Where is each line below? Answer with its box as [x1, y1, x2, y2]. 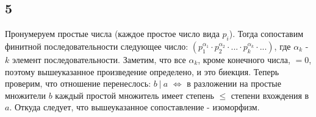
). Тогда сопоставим [229, 27, 304, 40]
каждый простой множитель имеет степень [55, 89, 214, 101]
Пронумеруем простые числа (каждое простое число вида [5, 27, 220, 40]
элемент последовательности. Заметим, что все [12, 53, 186, 65]
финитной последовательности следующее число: [5, 40, 189, 52]
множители [5, 89, 46, 101]
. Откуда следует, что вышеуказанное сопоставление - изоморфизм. [9, 101, 260, 113]
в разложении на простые [187, 77, 281, 90]
